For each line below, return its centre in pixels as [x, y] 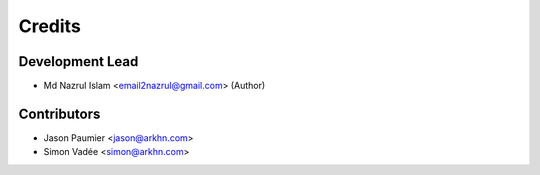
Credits [50, 26]
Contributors [59, 113]
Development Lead [78, 61]
